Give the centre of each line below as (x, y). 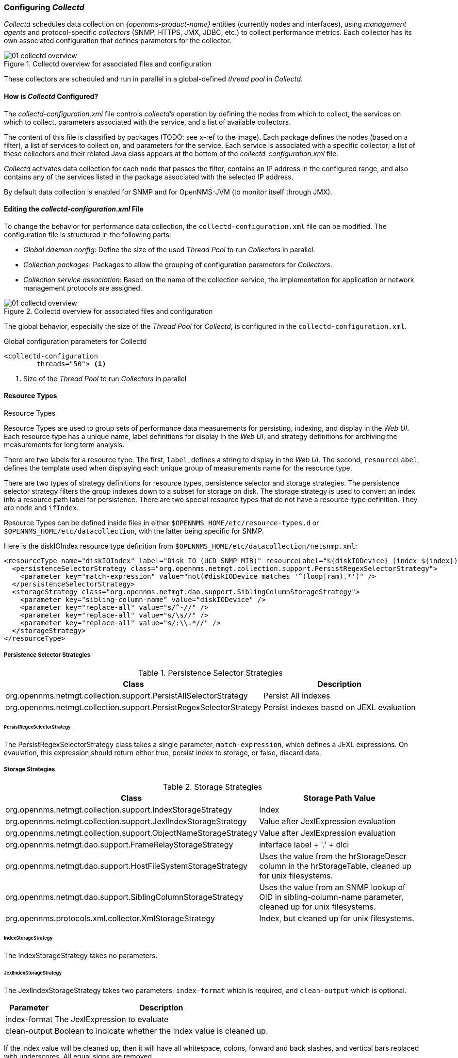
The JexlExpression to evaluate (112, 1019)
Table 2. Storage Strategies (213, 787)
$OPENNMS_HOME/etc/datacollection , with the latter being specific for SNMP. (134, 531)
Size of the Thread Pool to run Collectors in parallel (105, 378)
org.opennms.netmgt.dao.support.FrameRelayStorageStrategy (119, 845)
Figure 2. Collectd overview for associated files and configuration (108, 311)
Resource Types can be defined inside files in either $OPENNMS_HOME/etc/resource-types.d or (162, 523)
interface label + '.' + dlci (304, 845)
